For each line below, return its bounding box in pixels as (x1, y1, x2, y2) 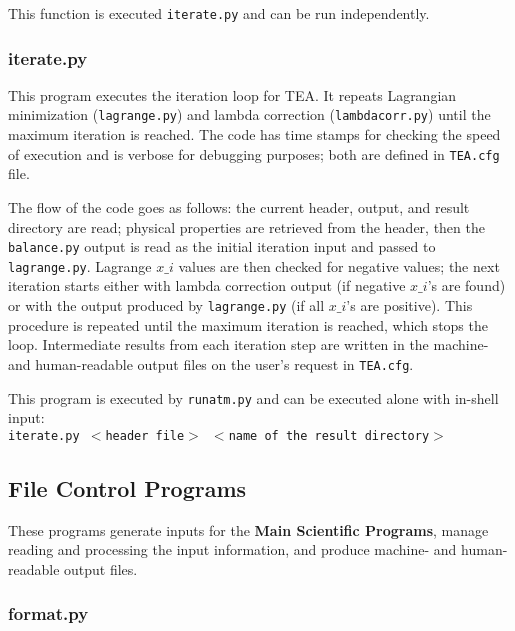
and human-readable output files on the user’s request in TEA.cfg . (8, 353, 414, 374)
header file (105, 428, 185, 443)
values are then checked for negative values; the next (178, 255, 500, 276)
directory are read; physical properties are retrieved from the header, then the (8, 216, 485, 237)
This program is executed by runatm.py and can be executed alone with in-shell (8, 387, 499, 408)
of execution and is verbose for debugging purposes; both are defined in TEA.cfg (8, 143, 500, 164)
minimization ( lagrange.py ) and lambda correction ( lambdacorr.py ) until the (8, 104, 491, 125)
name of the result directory (228, 428, 430, 443)
